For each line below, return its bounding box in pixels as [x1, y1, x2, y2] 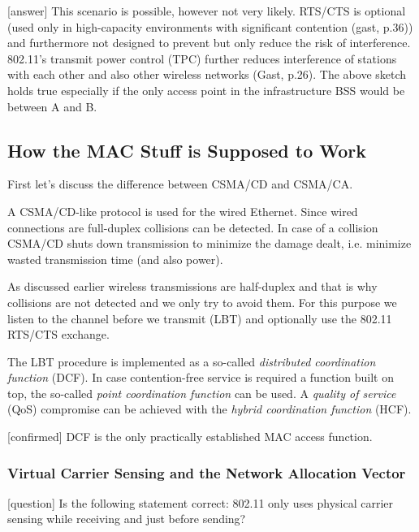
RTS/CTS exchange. [7, 326, 110, 343]
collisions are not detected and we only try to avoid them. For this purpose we [7, 293, 397, 310]
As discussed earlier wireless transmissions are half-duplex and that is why [7, 278, 378, 295]
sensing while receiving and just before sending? [7, 510, 246, 527]
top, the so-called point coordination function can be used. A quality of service [7, 384, 396, 401]
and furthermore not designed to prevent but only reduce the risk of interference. [7, 34, 411, 51]
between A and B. [7, 97, 97, 115]
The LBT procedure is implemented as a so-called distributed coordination [7, 353, 376, 370]
